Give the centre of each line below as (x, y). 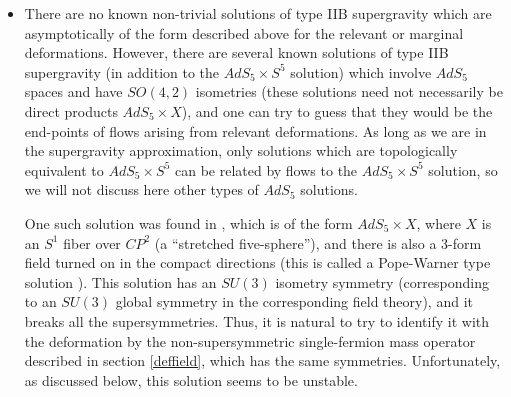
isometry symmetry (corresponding (382, 281)
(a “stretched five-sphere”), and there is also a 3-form (318, 242)
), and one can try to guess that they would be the (337, 110)
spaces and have (73, 91)
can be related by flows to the (266, 169)
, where (438, 222)
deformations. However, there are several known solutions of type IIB (236, 52)
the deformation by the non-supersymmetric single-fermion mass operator (250, 340)
